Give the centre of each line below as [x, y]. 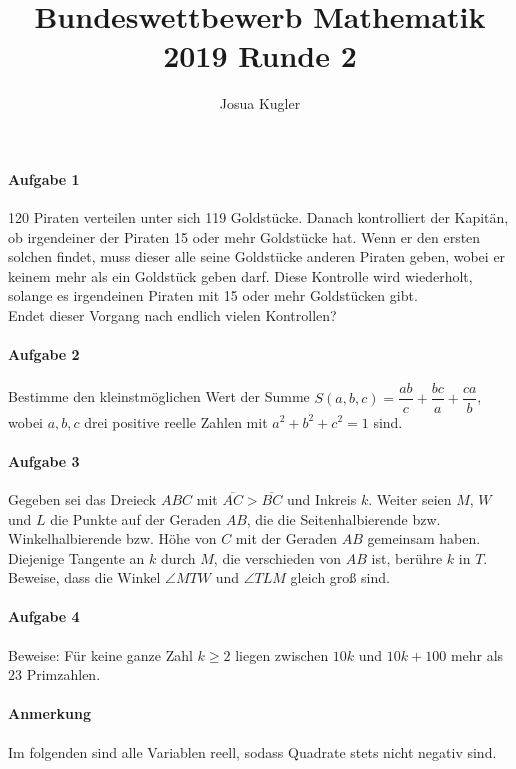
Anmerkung [49, 713]
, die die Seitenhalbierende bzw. [343, 518]
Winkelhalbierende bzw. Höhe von [112, 538]
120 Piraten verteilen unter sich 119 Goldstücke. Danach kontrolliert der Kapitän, [258, 217]
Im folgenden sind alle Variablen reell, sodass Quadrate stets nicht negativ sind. [252, 751]
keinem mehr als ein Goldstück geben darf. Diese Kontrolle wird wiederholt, [240, 275]
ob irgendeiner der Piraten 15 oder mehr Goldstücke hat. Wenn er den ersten [244, 236]
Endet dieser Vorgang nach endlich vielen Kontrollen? [172, 315]
